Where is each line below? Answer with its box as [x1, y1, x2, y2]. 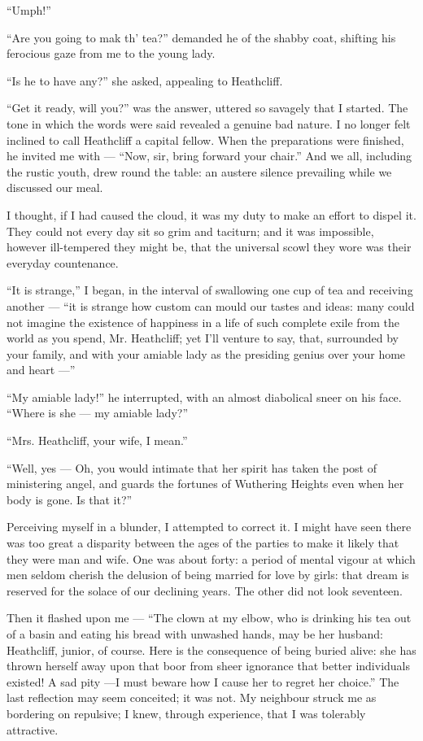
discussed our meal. [7, 179, 103, 196]
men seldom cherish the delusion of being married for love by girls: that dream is [7, 566, 409, 583]
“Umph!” [7, 2, 51, 18]
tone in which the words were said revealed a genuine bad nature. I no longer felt [7, 115, 411, 132]
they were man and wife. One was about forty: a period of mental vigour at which [7, 550, 416, 567]
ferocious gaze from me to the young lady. [7, 45, 216, 62]
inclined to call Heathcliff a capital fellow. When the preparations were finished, [7, 131, 404, 148]
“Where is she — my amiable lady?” [7, 404, 188, 421]
